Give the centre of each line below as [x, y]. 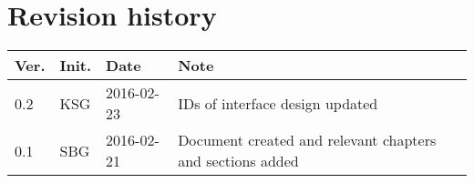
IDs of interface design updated [278, 103]
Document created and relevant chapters [307, 140]
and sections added [238, 161]
